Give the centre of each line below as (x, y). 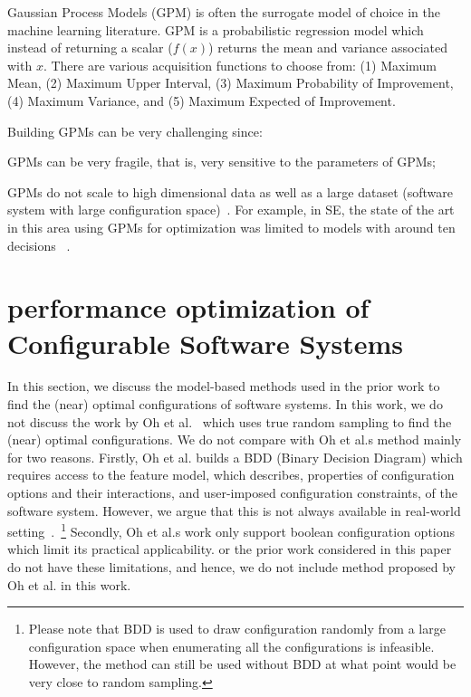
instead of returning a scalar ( (90, 48)
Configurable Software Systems (205, 343)
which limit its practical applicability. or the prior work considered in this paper (230, 549)
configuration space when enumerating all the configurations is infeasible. (231, 646)
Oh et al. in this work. (69, 584)
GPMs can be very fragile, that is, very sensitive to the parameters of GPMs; (221, 162)
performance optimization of (188, 307)
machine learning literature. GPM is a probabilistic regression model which (216, 29)
